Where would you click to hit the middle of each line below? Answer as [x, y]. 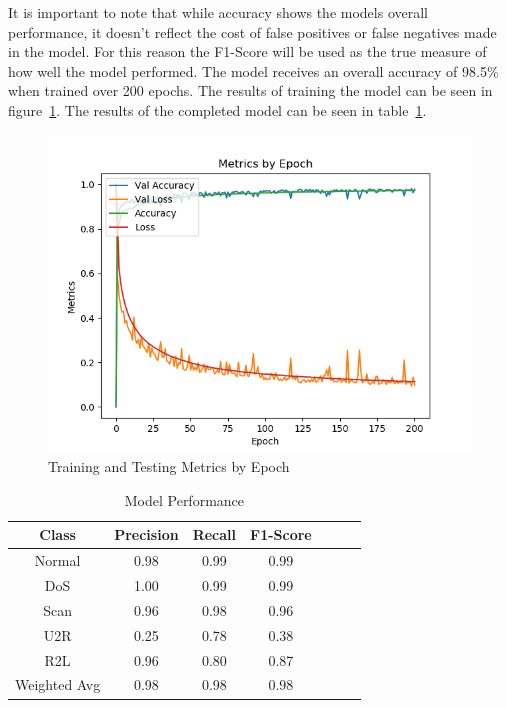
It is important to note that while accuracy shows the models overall [218, 12]
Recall [214, 534]
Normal [57, 560]
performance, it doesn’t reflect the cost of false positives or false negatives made [252, 31]
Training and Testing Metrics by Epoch [169, 466]
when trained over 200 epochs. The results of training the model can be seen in [250, 90]
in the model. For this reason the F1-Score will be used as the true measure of [247, 51]
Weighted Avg [58, 684]
